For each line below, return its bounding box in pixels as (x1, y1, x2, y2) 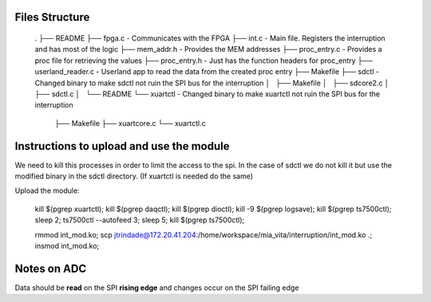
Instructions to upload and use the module (14, 139, 230, 153)
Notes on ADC (14, 261, 87, 275)
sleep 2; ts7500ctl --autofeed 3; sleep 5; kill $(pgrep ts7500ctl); (34, 215, 245, 225)
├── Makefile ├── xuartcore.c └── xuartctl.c (54, 118, 207, 127)
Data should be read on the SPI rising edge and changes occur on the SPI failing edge (14, 283, 299, 292)
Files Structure (14, 10, 90, 24)
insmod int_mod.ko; (34, 241, 100, 250)
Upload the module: (14, 186, 80, 195)
